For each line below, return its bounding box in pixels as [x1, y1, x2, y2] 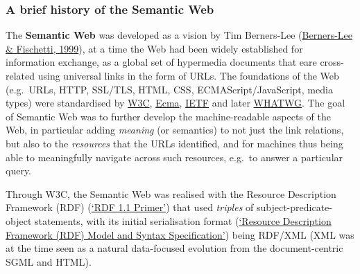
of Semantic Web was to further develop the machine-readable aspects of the [6, 109, 331, 123]
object [6, 213, 32, 228]
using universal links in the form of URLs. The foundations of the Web [37, 68, 339, 82]
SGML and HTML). [6, 254, 92, 268]
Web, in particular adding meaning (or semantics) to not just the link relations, [6, 122, 344, 137]
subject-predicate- [256, 200, 332, 214]
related [6, 68, 35, 82]
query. [6, 163, 32, 178]
